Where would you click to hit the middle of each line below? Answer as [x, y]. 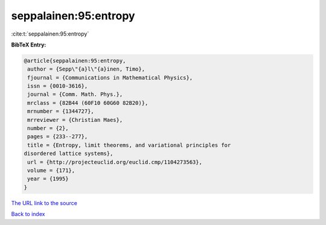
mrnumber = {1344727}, [61, 111]
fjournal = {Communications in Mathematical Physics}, [110, 78]
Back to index [28, 214]
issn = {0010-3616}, [58, 86]
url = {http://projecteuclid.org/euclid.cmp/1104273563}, [115, 162]
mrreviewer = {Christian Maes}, [75, 120]
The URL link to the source [44, 203]
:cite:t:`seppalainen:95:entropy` [50, 34]
